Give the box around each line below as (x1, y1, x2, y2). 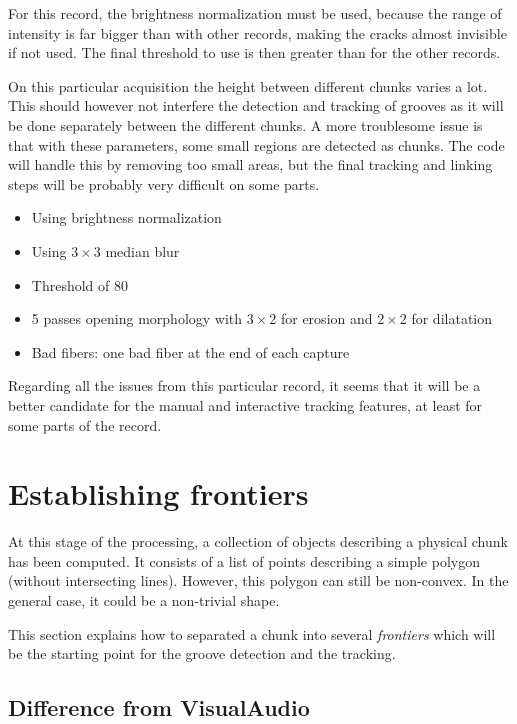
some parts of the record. (8, 414, 162, 435)
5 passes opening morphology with (31, 308, 243, 329)
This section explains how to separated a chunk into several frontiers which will (8, 623, 496, 644)
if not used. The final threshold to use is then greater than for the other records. (8, 42, 501, 63)
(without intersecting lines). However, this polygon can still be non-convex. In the (8, 570, 509, 591)
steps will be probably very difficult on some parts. (8, 173, 320, 194)
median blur (105, 240, 180, 261)
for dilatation (411, 308, 492, 329)
